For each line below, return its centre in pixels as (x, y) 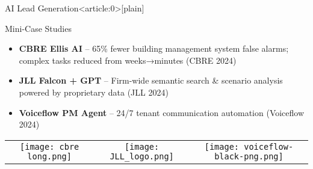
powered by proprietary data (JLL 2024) (94, 92)
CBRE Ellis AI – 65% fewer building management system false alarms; (154, 48)
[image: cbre (50, 146)
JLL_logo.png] (142, 156)
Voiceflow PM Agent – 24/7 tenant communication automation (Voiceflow (162, 112)
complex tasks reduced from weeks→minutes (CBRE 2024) (128, 60)
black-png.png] (249, 156)
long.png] (49, 156)
